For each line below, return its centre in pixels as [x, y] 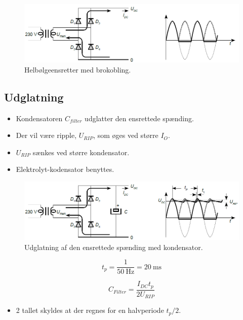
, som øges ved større [126, 135]
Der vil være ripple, [46, 135]
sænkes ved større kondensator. [81, 152]
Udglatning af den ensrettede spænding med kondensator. [114, 247]
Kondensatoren [39, 118]
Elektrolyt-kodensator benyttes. [65, 169]
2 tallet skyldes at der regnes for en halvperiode [90, 310]
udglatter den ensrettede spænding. [139, 118]
